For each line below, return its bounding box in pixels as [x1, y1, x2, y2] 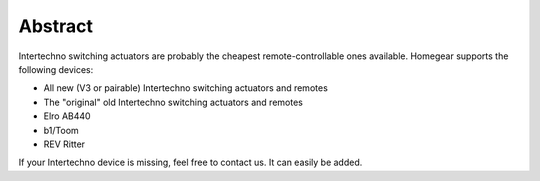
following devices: [18, 63, 94, 75]
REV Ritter [43, 138, 85, 150]
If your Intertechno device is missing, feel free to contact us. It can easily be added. [18, 156, 363, 169]
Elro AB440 [43, 110, 91, 122]
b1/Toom [43, 124, 79, 136]
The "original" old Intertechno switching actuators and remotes [43, 96, 304, 108]
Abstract [18, 15, 94, 37]
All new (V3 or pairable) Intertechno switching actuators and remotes [43, 82, 329, 94]
